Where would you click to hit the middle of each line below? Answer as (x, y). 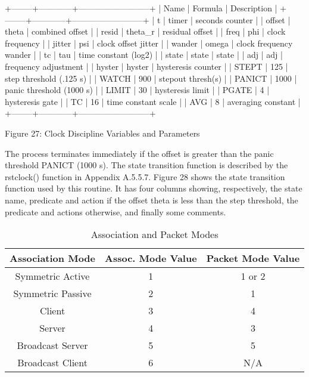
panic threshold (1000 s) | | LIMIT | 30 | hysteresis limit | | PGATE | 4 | (137, 90)
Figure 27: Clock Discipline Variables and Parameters (102, 133)
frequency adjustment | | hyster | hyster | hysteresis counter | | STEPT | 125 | (146, 66)
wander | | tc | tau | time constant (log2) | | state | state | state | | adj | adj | (144, 55)
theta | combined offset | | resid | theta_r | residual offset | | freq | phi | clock (145, 31)
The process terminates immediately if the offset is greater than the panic (139, 153)
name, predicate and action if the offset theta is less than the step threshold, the (152, 200)
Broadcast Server (52, 345)
